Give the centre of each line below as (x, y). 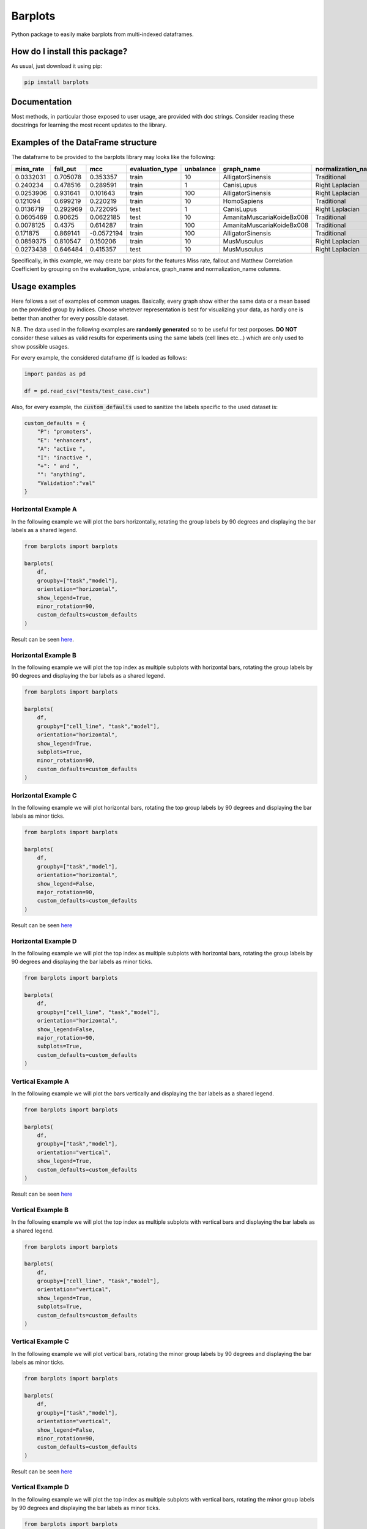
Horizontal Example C (44, 795)
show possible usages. (40, 346)
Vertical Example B (40, 1210)
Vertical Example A (40, 1081)
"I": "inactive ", (65, 457)
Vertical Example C (40, 1341)
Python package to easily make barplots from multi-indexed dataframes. (102, 34)
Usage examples (44, 287)
